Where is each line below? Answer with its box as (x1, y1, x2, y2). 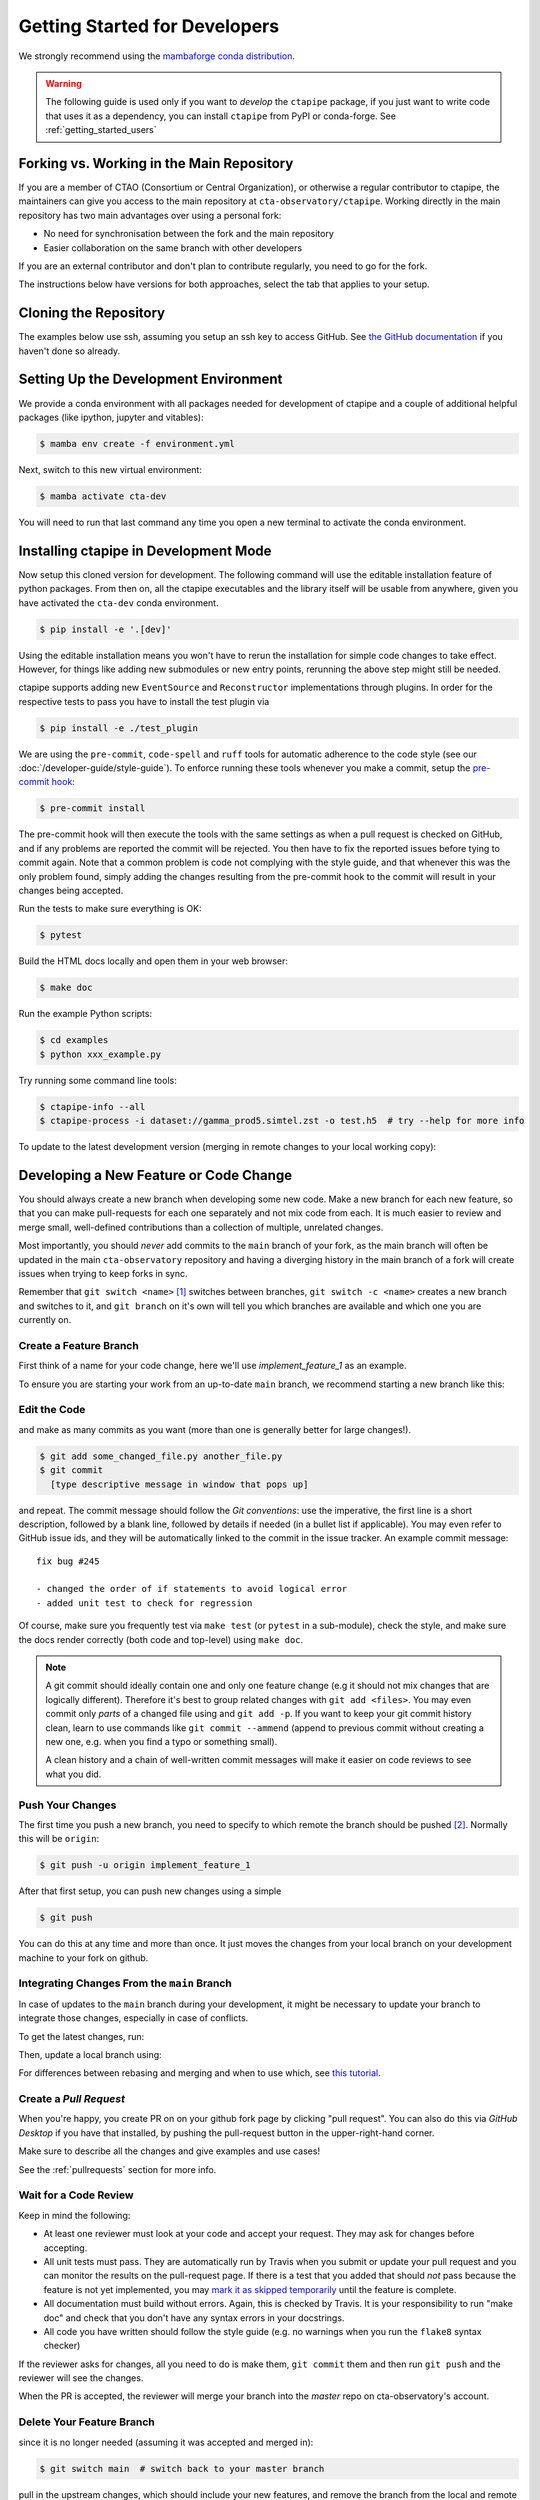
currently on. (18, 1314, 72, 1326)
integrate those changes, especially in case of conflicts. (18, 2012, 249, 2024)
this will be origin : (18, 1833, 100, 1845)
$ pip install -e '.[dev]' (39, 623, 172, 635)
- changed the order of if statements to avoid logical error (36, 1583, 348, 1595)
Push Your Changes (18, 1798, 117, 1812)
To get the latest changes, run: (18, 2030, 145, 2042)
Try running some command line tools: (18, 1074, 177, 1086)
